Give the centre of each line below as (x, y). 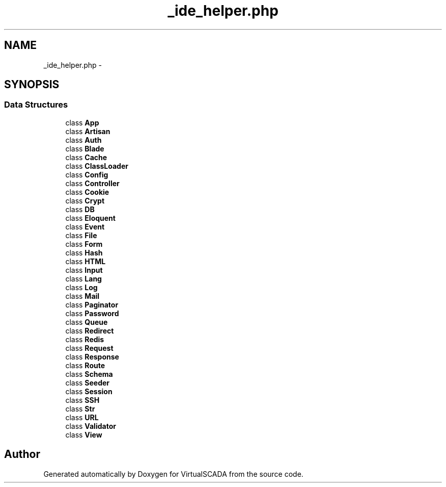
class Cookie (87, 192)
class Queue (87, 322)
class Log (81, 287)
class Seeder (88, 382)
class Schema (89, 374)
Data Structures (36, 105)
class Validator (91, 426)
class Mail (82, 296)
